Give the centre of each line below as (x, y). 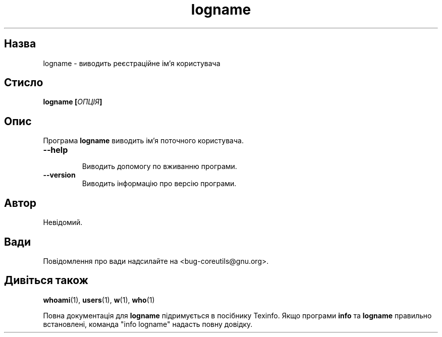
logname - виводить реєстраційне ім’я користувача (132, 63)
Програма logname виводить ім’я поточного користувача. (143, 141)
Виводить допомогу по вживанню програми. (159, 166)
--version (59, 175)
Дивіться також (46, 280)
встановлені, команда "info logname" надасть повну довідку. (148, 324)
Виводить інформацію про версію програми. (159, 184)
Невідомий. (63, 222)
